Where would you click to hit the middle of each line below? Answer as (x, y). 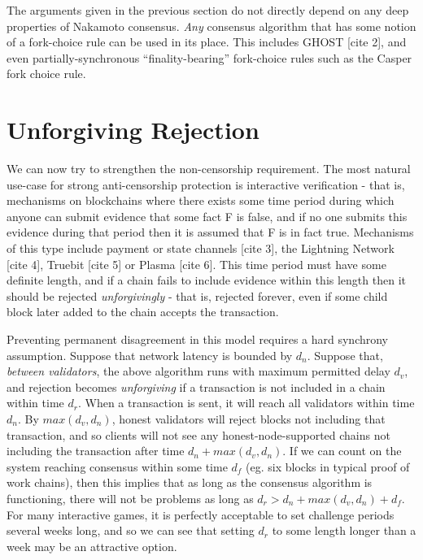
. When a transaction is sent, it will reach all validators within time (246, 403)
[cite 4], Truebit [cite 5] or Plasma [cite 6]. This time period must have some (196, 264)
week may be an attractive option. (92, 546)
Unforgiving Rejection (133, 130)
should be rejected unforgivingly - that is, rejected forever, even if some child (197, 295)
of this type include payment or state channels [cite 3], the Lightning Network (201, 248)
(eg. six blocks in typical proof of (328, 466)
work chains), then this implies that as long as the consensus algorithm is (190, 482)
